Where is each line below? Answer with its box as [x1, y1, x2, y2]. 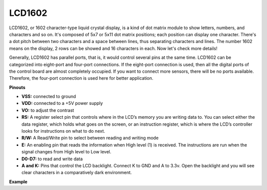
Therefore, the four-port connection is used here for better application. [9, 75, 153, 81]
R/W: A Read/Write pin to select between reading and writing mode [21, 135, 159, 141]
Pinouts [9, 84, 26, 90]
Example [9, 179, 28, 185]
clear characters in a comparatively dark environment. [21, 170, 132, 176]
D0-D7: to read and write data [21, 156, 83, 162]
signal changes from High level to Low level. [21, 149, 111, 155]
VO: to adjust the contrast [21, 107, 74, 113]
